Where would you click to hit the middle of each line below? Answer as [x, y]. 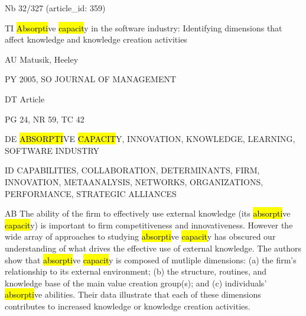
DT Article [25, 99]
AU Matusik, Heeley [42, 59]
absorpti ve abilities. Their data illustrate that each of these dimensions [133, 294]
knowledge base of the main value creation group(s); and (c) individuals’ [136, 283]
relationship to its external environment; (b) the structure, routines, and [136, 271]
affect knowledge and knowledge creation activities [96, 39]
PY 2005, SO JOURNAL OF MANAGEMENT [91, 79]
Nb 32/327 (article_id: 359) [55, 8]
